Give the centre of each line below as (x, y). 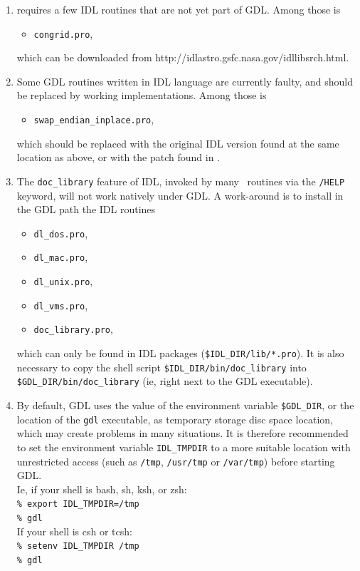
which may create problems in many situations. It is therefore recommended (182, 433)
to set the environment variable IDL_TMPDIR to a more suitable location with (184, 447)
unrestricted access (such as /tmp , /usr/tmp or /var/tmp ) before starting (176, 461)
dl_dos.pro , (61, 233)
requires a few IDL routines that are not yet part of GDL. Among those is (179, 9)
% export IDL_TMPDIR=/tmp (78, 504)
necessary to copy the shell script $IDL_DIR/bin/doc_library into (162, 367)
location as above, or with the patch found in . (118, 157)
